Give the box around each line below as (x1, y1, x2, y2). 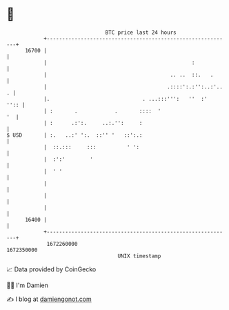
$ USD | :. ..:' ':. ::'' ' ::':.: (6, 131, 143, 139)
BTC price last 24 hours (105, 29, 177, 36)
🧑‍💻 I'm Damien (6, 281, 49, 289)
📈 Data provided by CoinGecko (6, 265, 97, 273)
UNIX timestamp (117, 252, 161, 260)
